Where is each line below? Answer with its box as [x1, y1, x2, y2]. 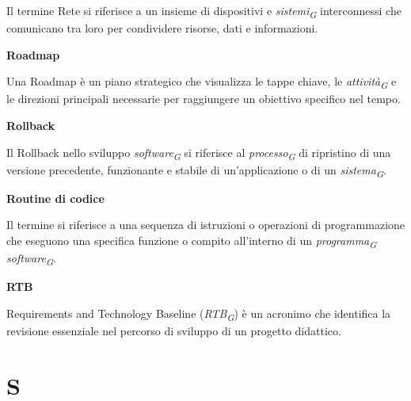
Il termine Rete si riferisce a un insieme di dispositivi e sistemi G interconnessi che [6, 2, 401, 21]
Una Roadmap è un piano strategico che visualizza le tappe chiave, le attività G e [6, 73, 397, 92]
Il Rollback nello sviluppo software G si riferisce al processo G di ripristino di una [6, 143, 391, 162]
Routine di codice [6, 189, 105, 206]
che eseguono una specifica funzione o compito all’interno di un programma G [6, 232, 377, 250]
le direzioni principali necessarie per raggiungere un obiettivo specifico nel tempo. [6, 90, 401, 107]
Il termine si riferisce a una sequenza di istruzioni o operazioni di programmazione [6, 216, 405, 233]
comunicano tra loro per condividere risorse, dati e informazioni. [6, 20, 318, 36]
